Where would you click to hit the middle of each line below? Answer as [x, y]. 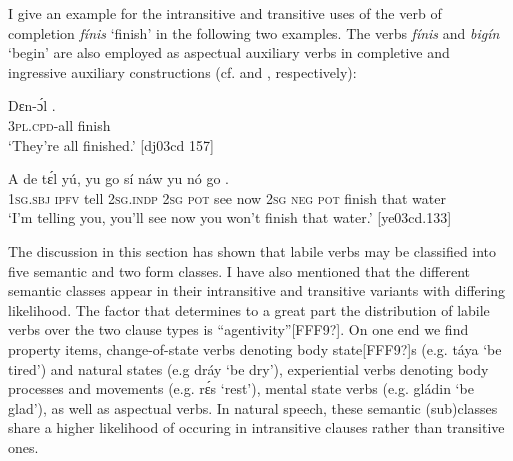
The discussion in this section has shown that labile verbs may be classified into [252, 250]
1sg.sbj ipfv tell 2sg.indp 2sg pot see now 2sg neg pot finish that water [227, 197]
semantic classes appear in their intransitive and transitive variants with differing [256, 290]
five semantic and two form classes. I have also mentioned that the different [239, 270]
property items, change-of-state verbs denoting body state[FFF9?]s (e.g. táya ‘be [255, 348]
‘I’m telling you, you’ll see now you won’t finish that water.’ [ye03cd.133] [230, 217]
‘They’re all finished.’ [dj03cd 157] [111, 144]
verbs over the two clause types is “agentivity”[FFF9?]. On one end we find [238, 329]
